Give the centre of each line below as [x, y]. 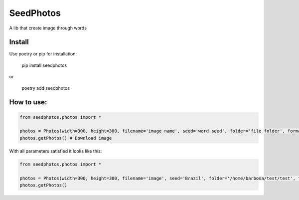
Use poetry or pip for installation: [43, 54]
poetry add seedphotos [46, 88]
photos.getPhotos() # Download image [66, 138]
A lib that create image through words [48, 28]
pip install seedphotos [44, 65]
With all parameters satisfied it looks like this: [56, 151]
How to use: [28, 102]
